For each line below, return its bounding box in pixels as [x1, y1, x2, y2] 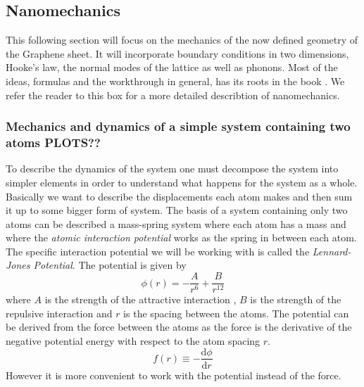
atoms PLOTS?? [6, 134, 101, 151]
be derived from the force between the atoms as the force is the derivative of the [6, 319, 352, 334]
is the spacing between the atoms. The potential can [123, 305, 349, 320]
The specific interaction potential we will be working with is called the [6, 243, 310, 258]
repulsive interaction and [6, 305, 113, 320]
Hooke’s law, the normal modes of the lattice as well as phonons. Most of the [6, 60, 338, 75]
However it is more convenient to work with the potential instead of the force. [6, 367, 341, 382]
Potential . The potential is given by [33, 258, 187, 272]
